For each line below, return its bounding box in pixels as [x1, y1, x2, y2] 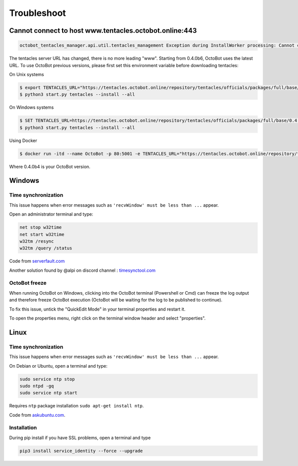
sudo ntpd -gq [19, 383, 54, 388]
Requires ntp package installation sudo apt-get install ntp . [9, 403, 144, 409]
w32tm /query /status [19, 245, 73, 251]
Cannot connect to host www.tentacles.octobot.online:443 [9, 26, 197, 35]
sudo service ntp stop [19, 376, 75, 382]
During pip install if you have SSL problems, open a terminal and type [9, 435, 151, 441]
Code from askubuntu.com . [9, 412, 66, 418]
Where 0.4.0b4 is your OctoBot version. [9, 163, 90, 169]
